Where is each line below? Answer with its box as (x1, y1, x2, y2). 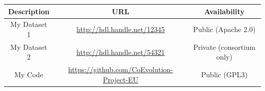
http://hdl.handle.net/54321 (76, 46, 165, 57)
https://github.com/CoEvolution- (68, 64, 173, 75)
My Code (14, 69, 43, 80)
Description (8, 6, 49, 16)
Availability (204, 6, 245, 16)
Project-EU (103, 74, 139, 84)
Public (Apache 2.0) (193, 24, 256, 35)
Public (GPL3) (201, 69, 248, 80)
